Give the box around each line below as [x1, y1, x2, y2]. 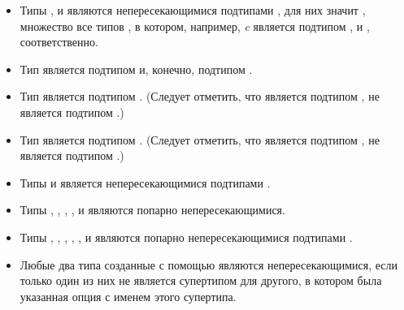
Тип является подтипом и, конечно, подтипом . [20, 60, 253, 77]
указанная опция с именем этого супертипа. [20, 287, 237, 304]
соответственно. [20, 33, 98, 50]
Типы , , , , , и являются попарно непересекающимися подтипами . [20, 228, 353, 245]
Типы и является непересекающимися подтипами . [20, 174, 271, 191]
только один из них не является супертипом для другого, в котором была [20, 272, 382, 289]
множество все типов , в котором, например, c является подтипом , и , [20, 17, 370, 34]
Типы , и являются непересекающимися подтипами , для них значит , [20, 2, 366, 18]
